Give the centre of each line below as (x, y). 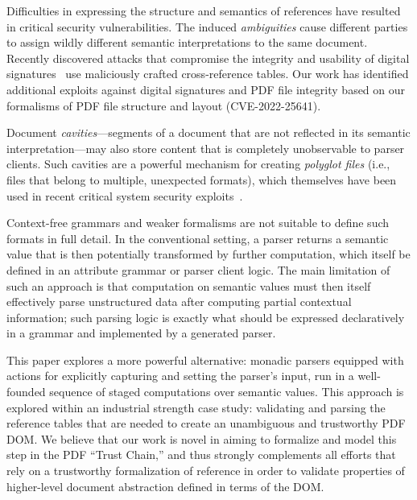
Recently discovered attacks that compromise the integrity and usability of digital (208, 58)
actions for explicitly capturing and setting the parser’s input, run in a (180, 376)
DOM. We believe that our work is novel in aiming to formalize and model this (202, 438)
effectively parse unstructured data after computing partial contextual (179, 302)
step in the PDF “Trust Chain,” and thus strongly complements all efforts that (201, 455)
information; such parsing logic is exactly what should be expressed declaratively (206, 317)
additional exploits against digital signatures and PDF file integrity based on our (206, 89)
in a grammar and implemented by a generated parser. (141, 333)
